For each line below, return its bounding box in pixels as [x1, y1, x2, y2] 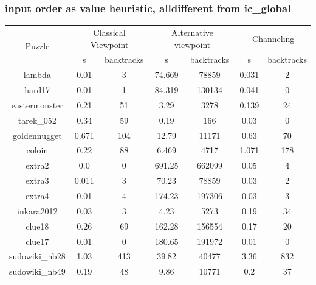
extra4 [26, 189, 49, 202]
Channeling [252, 32, 295, 44]
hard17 [24, 83, 50, 96]
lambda [23, 68, 51, 81]
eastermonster [11, 98, 63, 111]
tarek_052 [18, 113, 57, 126]
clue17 [26, 234, 49, 247]
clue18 [26, 219, 49, 232]
